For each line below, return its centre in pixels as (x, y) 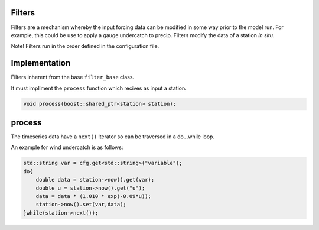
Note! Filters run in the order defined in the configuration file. (85, 46)
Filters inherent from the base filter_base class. (73, 77)
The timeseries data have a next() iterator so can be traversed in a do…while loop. (113, 137)
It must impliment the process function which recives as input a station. (99, 88)
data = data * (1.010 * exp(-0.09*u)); (94, 196)
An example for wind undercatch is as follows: (67, 147)
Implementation (41, 63)
